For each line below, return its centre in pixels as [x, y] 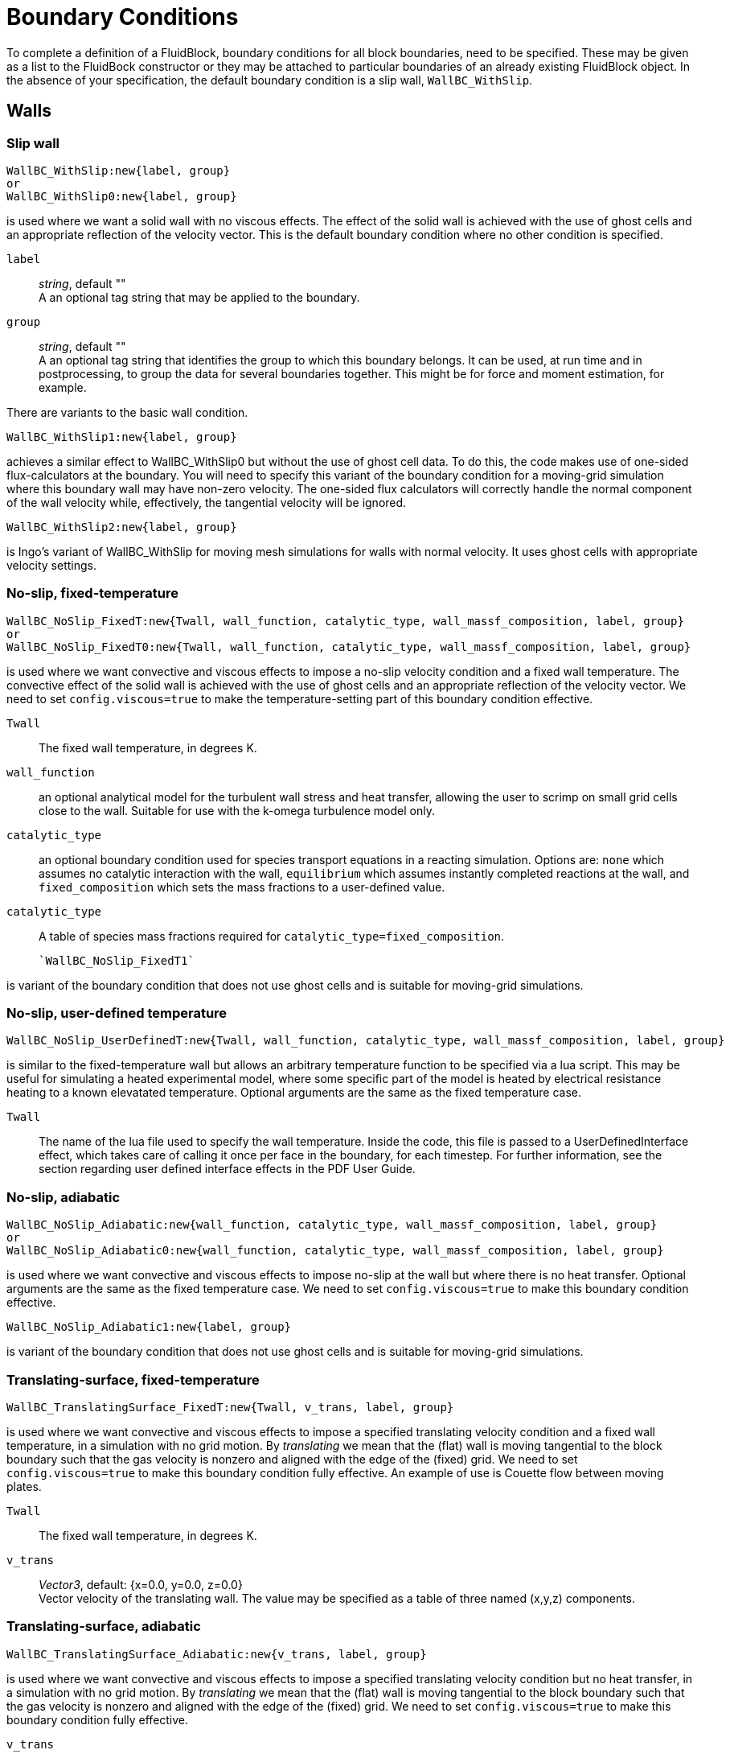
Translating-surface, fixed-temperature [133, 1379]
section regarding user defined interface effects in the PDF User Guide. [227, 1169]
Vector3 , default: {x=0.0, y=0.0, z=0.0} [141, 1584]
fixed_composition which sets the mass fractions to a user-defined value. [242, 887]
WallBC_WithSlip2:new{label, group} [122, 527]
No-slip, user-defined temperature [117, 1013]
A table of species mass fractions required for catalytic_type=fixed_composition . [272, 936]
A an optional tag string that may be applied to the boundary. [199, 297]
